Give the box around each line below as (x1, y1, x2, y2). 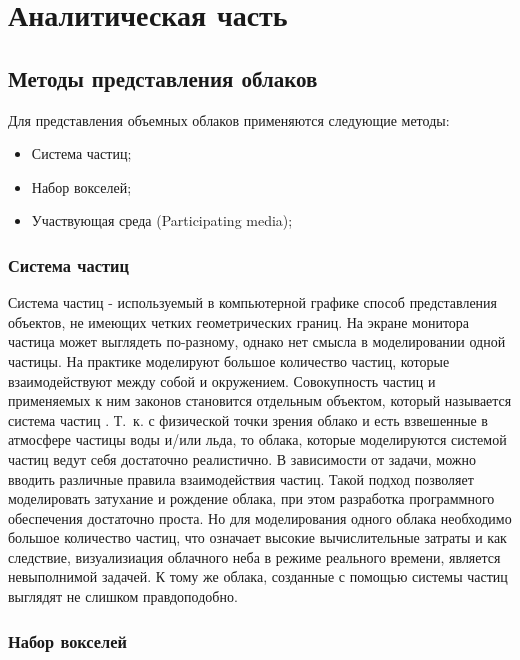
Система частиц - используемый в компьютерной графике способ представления (8, 292, 498, 313)
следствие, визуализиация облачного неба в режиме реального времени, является (8, 546, 501, 567)
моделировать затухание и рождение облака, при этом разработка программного (8, 488, 495, 509)
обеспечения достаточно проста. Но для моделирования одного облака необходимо (8, 507, 512, 528)
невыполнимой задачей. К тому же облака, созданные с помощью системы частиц (8, 566, 508, 587)
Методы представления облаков (8, 62, 318, 93)
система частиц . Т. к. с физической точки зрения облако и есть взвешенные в (8, 409, 488, 430)
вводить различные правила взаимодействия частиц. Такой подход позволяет (8, 468, 474, 489)
